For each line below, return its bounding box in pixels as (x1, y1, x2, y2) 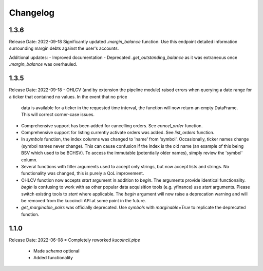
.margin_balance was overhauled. (9, 61, 77, 67)
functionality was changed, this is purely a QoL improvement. (21, 171, 144, 176)
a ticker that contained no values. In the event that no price (9, 94, 128, 99)
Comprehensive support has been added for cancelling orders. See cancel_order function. (21, 122, 203, 129)
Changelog (9, 7, 55, 18)
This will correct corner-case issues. (21, 112, 95, 117)
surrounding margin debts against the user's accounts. (9, 45, 119, 51)
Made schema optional (33, 248, 80, 254)
